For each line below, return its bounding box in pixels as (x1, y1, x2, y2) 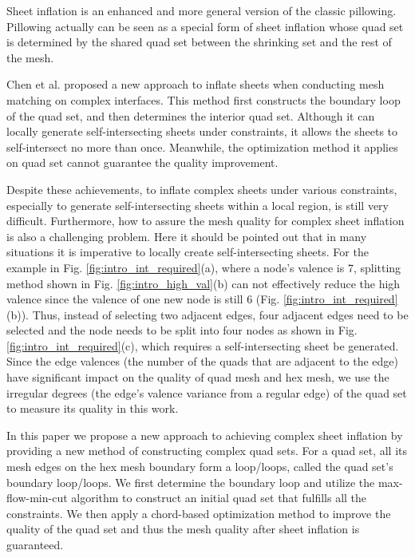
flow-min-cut (6, 489, 68, 506)
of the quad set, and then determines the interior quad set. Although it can (6, 107, 375, 124)
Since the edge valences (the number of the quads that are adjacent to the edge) (6, 353, 398, 370)
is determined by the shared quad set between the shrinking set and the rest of (6, 34, 392, 50)
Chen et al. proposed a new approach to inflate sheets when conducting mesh (6, 76, 385, 93)
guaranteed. (6, 536, 64, 552)
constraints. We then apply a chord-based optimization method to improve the (6, 505, 391, 521)
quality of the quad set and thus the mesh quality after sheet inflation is (6, 520, 360, 537)
